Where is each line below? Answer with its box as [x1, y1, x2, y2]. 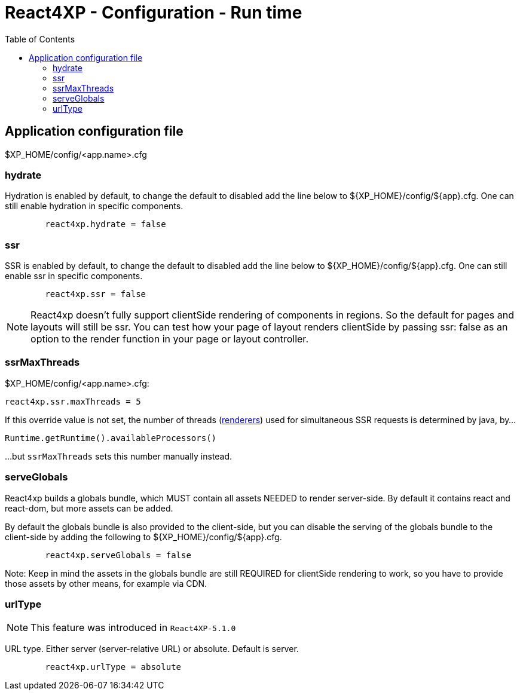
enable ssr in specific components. [5, 271, 143, 281]
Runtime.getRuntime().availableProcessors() [5, 433, 217, 443]
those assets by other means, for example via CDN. [5, 578, 207, 589]
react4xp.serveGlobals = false [45, 550, 191, 560]
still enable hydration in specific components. [5, 201, 183, 212]
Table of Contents [5, 33, 75, 44]
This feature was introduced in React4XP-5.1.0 [30, 621, 236, 634]
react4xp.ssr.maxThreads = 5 [5, 396, 141, 406]
